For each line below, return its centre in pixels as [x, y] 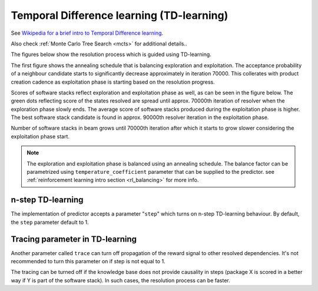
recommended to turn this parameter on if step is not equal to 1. [88, 261]
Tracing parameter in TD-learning [74, 239]
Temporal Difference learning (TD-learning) [120, 15]
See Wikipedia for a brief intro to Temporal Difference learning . [87, 33]
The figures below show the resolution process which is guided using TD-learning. [111, 54]
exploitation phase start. [40, 136]
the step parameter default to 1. [50, 222]
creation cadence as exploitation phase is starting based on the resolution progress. [113, 82]
